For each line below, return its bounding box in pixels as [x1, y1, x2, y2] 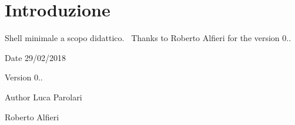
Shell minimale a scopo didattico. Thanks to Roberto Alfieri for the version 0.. [5, 32, 291, 44]
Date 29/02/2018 [5, 51, 66, 63]
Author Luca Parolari [5, 90, 82, 103]
